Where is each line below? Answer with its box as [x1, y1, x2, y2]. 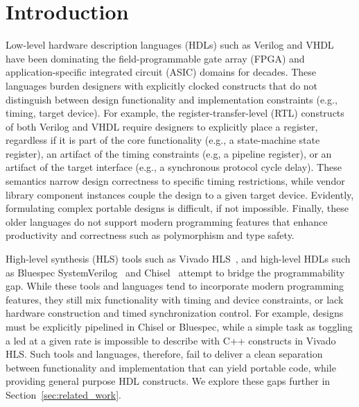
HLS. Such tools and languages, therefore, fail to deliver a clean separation [6, 347, 323, 361]
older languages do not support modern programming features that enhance [6, 214, 328, 229]
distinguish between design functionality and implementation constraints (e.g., [6, 92, 338, 106]
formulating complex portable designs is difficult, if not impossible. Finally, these [6, 201, 349, 215]
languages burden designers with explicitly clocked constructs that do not [6, 78, 318, 92]
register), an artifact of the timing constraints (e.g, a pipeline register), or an [6, 146, 332, 160]
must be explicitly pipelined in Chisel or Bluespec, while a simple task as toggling [6, 319, 353, 333]
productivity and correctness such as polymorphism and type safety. [6, 228, 295, 242]
